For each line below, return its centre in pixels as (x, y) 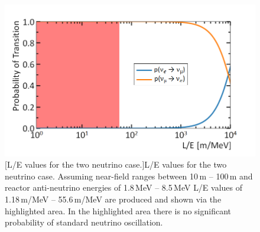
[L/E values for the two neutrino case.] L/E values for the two (116, 164)
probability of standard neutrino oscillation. (84, 222)
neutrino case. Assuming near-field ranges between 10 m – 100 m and (129, 176)
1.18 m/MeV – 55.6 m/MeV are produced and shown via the (113, 199)
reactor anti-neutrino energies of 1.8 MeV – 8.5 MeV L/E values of (124, 187)
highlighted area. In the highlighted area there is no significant (118, 210)
